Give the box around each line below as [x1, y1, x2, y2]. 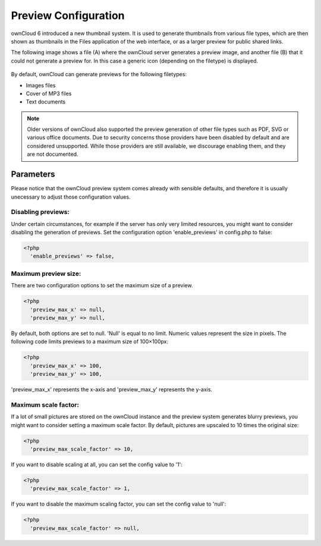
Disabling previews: [11, 208, 70, 216]
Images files [26, 81, 56, 89]
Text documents [26, 98, 65, 105]
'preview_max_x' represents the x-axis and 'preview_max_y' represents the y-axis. [11, 386, 213, 393]
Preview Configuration [11, 9, 125, 22]
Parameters [11, 170, 55, 180]
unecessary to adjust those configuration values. [11, 193, 131, 200]
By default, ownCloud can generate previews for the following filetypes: [11, 71, 187, 78]
